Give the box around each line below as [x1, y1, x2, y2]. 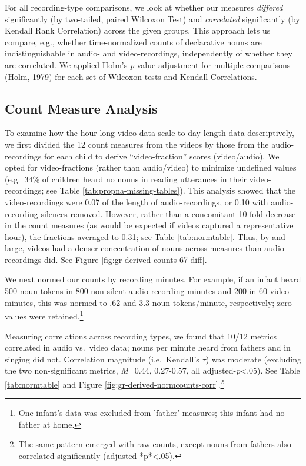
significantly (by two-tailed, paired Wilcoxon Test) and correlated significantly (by [5, 12, 300, 25]
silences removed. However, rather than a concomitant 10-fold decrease [41, 207, 296, 219]
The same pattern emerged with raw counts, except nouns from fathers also [18, 438, 291, 450]
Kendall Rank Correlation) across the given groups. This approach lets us [5, 24, 271, 36]
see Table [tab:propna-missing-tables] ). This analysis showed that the [46, 184, 295, 197]
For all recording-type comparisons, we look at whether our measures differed [5, 1, 283, 13]
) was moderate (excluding [205, 352, 301, 365]
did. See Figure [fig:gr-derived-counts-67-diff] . [44, 253, 207, 265]
